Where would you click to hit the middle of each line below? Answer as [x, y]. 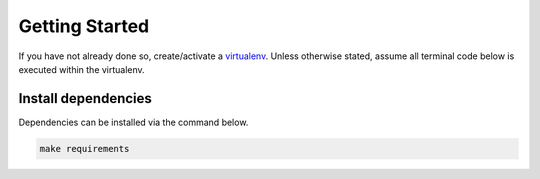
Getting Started [84, 26]
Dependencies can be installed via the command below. [133, 122]
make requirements [84, 148]
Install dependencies [85, 98]
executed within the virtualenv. [81, 69]
